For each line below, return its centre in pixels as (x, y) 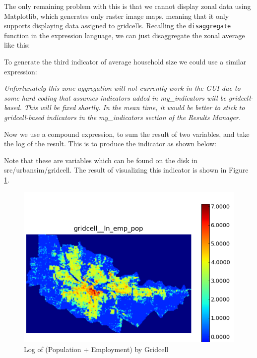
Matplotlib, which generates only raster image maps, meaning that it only (117, 16)
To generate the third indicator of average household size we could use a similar (125, 62)
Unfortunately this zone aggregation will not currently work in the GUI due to (122, 88)
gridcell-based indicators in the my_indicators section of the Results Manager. (123, 117)
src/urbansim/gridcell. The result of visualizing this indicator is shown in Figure (126, 170)
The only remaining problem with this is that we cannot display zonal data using (128, 6)
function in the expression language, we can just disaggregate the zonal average (125, 35)
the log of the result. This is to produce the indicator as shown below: (110, 144)
